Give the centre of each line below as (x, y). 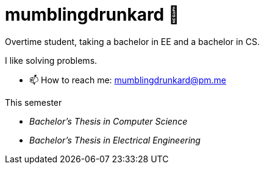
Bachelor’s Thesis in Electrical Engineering (115, 140)
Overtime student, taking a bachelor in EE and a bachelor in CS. (132, 41)
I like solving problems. (51, 60)
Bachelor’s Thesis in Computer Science (109, 121)
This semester (34, 102)
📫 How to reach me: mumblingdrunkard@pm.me (128, 80)
